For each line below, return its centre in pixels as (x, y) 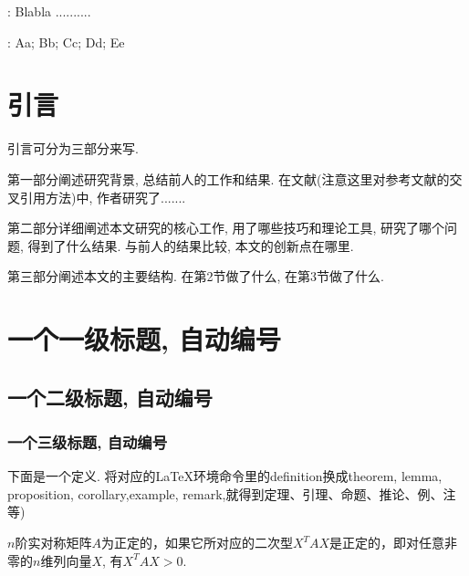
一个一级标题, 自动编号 (144, 339)
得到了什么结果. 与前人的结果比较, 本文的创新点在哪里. (191, 245)
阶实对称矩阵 (53, 543)
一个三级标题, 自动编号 (88, 441)
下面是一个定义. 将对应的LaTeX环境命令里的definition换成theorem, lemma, (225, 476)
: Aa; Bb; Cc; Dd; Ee (66, 42)
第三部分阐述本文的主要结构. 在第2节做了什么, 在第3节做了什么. (196, 276)
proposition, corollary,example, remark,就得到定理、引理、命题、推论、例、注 (232, 493)
